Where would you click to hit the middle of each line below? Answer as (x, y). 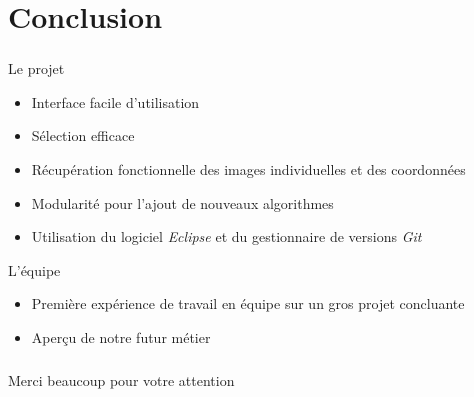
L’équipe (34, 269)
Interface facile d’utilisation (115, 101)
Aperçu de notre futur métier (121, 337)
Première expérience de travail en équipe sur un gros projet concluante (248, 303)
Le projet (36, 68)
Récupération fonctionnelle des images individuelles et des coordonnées (248, 169)
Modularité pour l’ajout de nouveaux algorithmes (182, 202)
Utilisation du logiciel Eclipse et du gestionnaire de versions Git (226, 236)
